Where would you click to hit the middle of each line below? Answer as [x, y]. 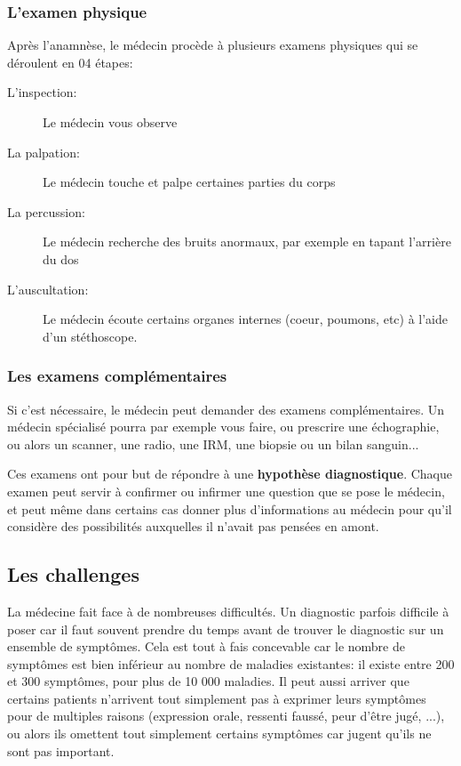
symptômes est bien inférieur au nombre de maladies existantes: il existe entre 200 [231, 663]
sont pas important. [61, 750]
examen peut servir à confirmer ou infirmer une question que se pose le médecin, [226, 491]
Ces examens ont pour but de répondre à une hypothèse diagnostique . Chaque [230, 474]
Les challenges [73, 574]
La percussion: [46, 211]
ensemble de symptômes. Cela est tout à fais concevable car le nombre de [206, 646]
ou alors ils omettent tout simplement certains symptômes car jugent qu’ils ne [219, 734]
